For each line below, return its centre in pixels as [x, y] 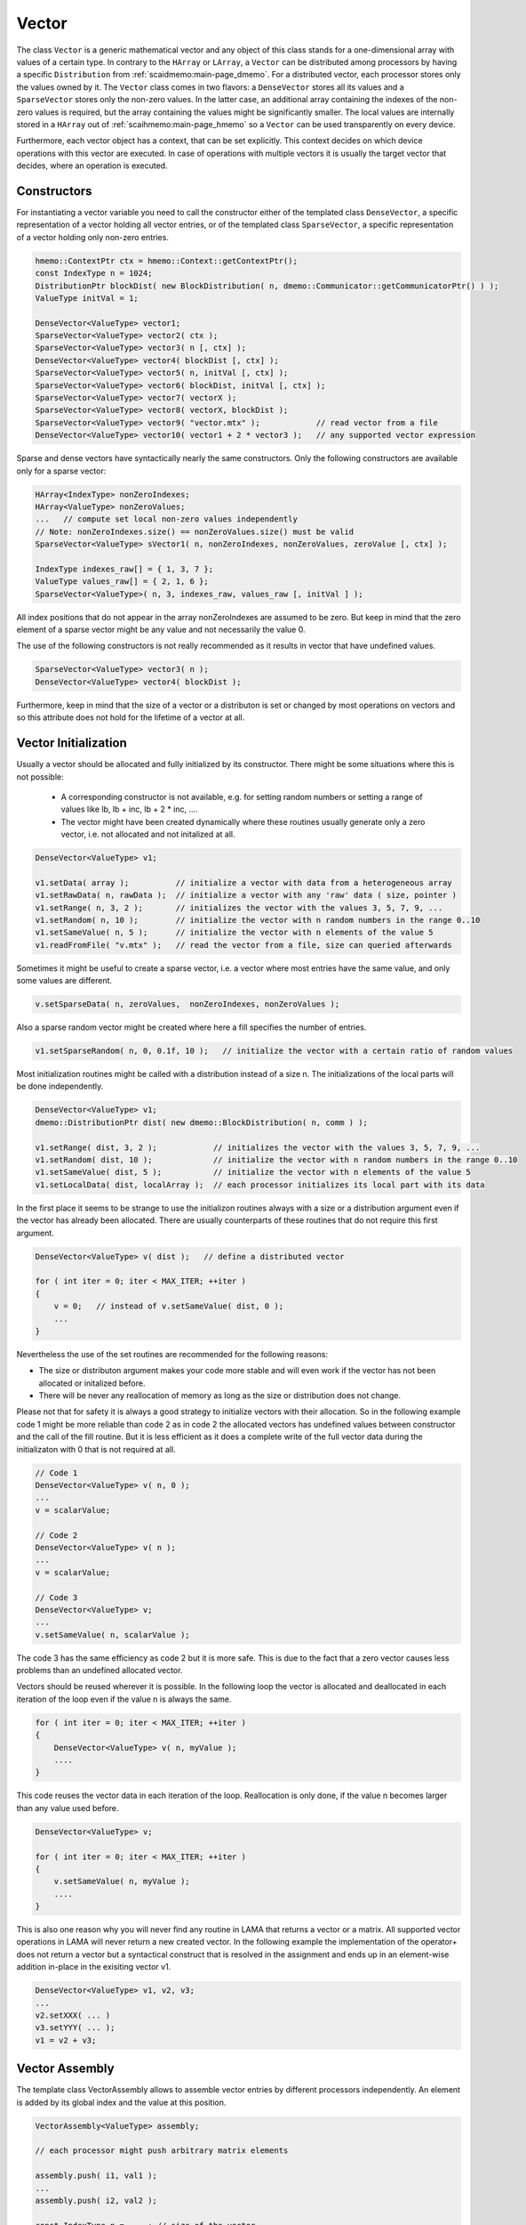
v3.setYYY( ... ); [75, 2028]
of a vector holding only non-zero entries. [92, 237]
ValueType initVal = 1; [87, 298]
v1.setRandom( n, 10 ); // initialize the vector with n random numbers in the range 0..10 [258, 920]
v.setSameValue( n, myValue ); [122, 1881]
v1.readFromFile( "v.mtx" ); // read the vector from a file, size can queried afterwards [243, 945]
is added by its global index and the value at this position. [121, 2102]
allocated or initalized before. [92, 1383]
